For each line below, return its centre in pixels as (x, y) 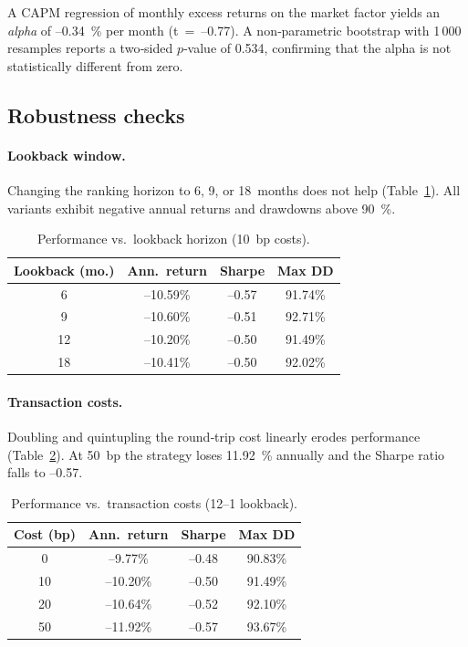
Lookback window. (67, 155)
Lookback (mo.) (64, 270)
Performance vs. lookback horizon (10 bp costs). (173, 239)
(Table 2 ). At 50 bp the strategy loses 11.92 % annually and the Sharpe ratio (226, 454)
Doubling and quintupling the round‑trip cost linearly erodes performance (214, 436)
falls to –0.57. (45, 472)
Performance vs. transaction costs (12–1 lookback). (154, 502)
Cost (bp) (45, 534)
